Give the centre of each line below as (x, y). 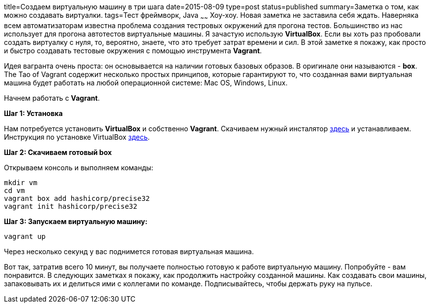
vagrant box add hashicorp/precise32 (77, 198)
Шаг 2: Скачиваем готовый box (58, 152)
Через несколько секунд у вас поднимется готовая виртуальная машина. (129, 251)
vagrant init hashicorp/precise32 (71, 206)
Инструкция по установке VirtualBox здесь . (77, 137)
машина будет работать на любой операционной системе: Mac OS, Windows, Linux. (146, 82)
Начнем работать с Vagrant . (52, 98)
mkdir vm (21, 182)
